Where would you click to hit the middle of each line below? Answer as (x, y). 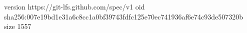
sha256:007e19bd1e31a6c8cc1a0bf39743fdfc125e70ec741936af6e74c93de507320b (124, 16)
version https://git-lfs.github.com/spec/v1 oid (74, 6)
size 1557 (18, 26)
